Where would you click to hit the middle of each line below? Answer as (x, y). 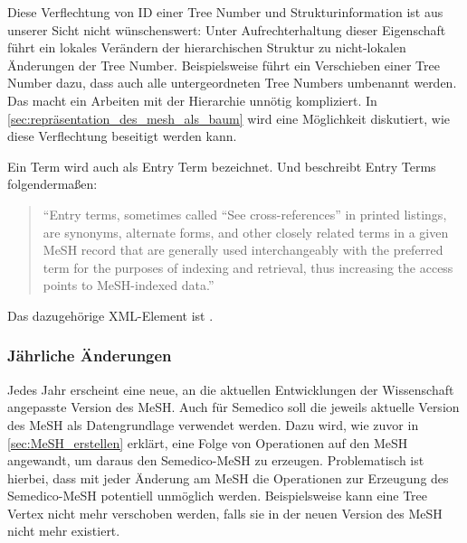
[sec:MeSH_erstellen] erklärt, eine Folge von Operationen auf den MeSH (208, 442)
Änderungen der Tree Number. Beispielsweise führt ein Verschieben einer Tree (224, 65)
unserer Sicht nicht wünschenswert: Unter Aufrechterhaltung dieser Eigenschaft (227, 29)
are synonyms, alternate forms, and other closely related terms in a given (246, 232)
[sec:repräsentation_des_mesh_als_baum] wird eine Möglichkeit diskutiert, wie (229, 118)
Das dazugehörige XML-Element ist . (110, 315)
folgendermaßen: (52, 184)
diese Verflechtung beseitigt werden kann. (122, 136)
